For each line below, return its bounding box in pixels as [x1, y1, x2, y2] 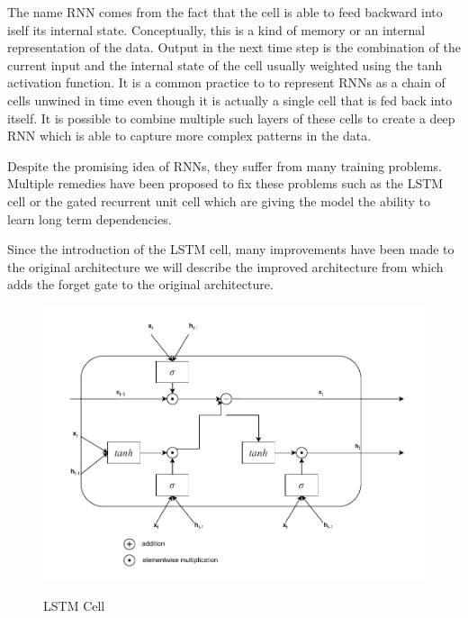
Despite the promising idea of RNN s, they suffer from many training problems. [7, 156, 442, 175]
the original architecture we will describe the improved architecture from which [7, 257, 444, 276]
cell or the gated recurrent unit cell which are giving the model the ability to [7, 191, 430, 210]
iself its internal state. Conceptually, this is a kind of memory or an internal [7, 20, 426, 39]
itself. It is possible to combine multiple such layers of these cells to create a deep [7, 108, 455, 127]
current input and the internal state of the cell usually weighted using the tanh [7, 55, 443, 74]
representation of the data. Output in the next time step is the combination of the [7, 38, 461, 57]
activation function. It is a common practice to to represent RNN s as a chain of [7, 73, 445, 92]
